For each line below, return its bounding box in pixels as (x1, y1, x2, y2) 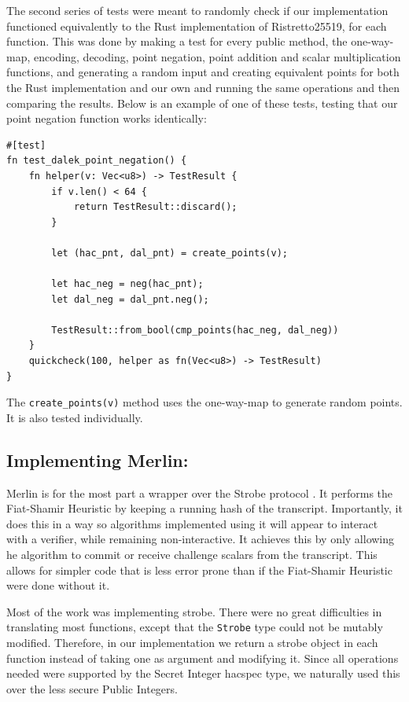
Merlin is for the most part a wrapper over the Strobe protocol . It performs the (6, 484, 393, 501)
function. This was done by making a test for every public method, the (6, 33, 348, 50)
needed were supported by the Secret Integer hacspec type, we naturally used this (6, 665, 400, 682)
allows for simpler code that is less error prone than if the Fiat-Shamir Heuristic (6, 561, 392, 578)
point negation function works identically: (6, 110, 207, 127)
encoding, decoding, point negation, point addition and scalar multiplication (33, 48, 401, 64)
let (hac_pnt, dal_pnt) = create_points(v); (51, 247, 288, 259)
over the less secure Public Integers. (6, 680, 178, 696)
